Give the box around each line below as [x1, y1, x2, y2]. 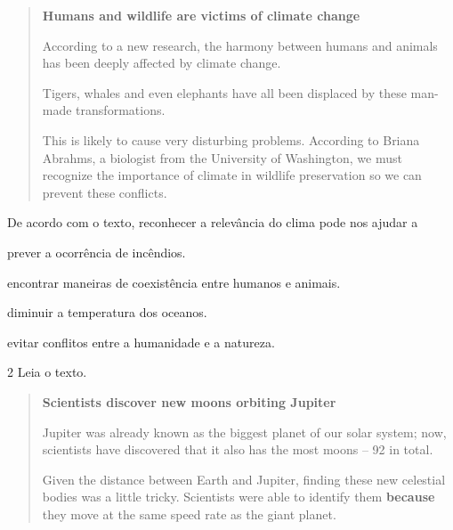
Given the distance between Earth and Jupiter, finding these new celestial [42, 469, 446, 488]
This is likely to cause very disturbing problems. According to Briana [42, 130, 420, 149]
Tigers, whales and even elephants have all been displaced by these [42, 83, 407, 102]
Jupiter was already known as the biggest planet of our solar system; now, [42, 422, 447, 441]
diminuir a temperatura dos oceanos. [7, 303, 207, 322]
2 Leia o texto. [7, 363, 87, 381]
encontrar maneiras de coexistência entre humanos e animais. [7, 273, 341, 291]
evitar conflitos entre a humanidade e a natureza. [7, 332, 275, 351]
